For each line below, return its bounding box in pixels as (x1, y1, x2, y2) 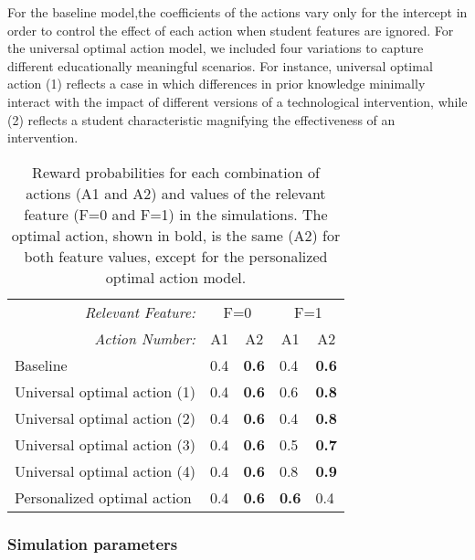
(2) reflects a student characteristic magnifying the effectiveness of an (7, 110, 396, 129)
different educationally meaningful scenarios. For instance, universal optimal (7, 56, 433, 75)
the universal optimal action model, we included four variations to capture (7, 38, 424, 58)
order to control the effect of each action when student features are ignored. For (7, 20, 454, 39)
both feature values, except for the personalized (24, 245, 328, 267)
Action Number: (94, 327, 195, 349)
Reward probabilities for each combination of (32, 161, 320, 183)
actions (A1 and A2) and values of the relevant (26, 182, 326, 204)
